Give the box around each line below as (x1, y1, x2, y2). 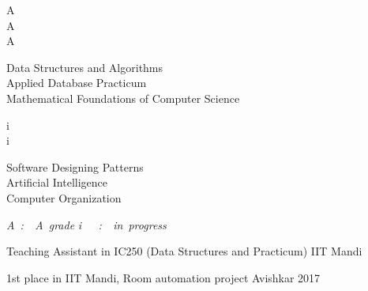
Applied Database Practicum (6, 74, 147, 91)
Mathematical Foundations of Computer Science (6, 89, 240, 106)
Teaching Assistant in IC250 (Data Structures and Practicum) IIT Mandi (6, 243, 362, 259)
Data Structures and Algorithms (6, 59, 163, 75)
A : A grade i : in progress (6, 216, 167, 232)
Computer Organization (6, 189, 122, 206)
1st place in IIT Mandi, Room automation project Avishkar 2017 (6, 269, 321, 285)
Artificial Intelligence (6, 174, 107, 191)
